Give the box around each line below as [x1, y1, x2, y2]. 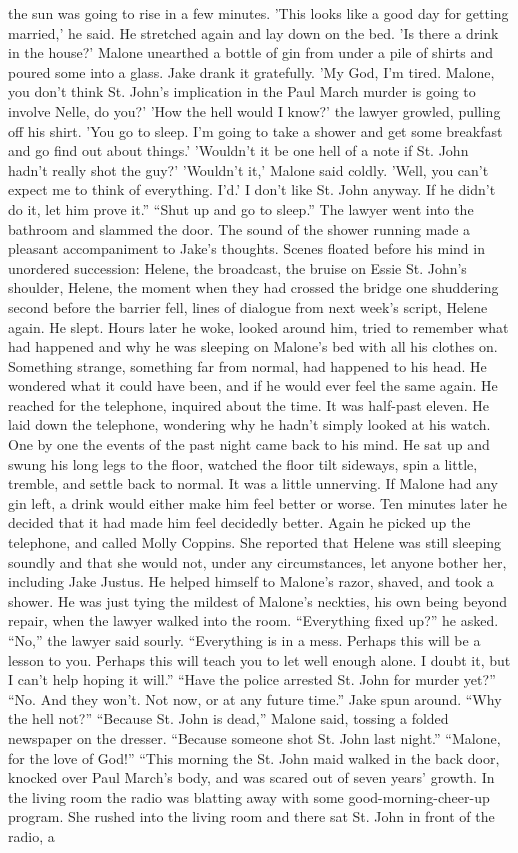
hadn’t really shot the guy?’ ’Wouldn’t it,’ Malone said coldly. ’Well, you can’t [8, 159, 489, 180]
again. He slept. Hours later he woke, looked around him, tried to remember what [8, 316, 509, 337]
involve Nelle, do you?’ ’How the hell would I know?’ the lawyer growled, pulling [8, 100, 501, 121]
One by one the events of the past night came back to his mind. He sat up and [8, 434, 490, 455]
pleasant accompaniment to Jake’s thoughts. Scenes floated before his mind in [8, 238, 485, 259]
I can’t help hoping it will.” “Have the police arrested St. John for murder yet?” [8, 669, 496, 690]
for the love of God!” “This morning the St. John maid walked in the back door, [8, 747, 500, 768]
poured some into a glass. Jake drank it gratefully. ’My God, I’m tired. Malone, [8, 61, 495, 82]
